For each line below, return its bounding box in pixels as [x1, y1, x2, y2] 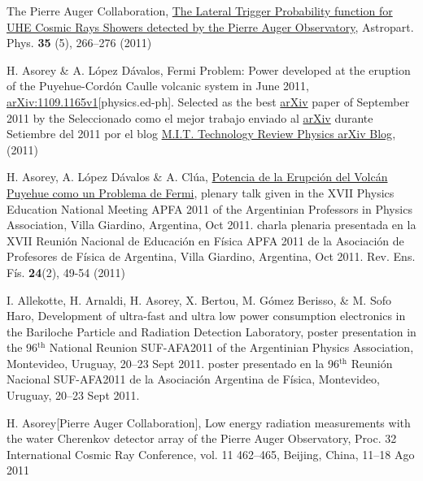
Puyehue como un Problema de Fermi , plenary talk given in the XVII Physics [7, 184, 395, 201]
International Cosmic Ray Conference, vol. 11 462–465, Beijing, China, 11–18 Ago [7, 445, 415, 462]
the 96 [7, 339, 38, 356]
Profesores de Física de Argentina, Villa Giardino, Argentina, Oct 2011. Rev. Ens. [7, 248, 416, 265]
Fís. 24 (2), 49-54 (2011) [7, 263, 125, 280]
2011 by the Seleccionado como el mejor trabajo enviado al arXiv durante [7, 109, 373, 126]
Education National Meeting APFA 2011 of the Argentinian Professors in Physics [7, 200, 412, 217]
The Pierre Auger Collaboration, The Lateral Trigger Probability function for [7, 2, 393, 19]
